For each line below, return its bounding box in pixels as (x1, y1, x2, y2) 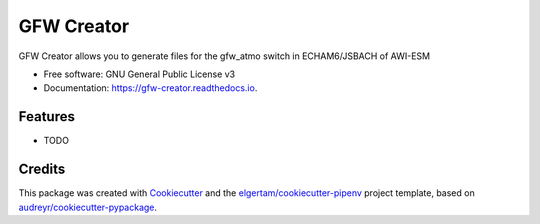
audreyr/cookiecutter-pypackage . (18, 201, 158, 213)
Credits (18, 161, 66, 178)
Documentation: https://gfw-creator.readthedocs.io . (43, 82, 258, 94)
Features (18, 108, 75, 125)
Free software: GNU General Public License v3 (43, 68, 236, 80)
